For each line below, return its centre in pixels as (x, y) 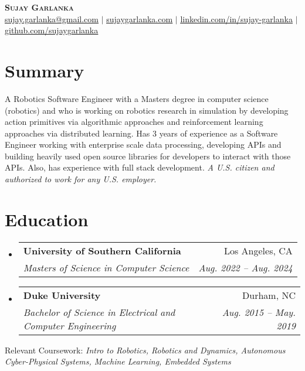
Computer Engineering (70, 325)
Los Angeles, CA (258, 250)
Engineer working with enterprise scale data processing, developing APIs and (143, 144)
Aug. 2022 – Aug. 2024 (245, 267)
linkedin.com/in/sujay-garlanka (236, 18)
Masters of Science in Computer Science (106, 267)
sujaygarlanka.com (140, 18)
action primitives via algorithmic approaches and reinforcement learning (134, 122)
